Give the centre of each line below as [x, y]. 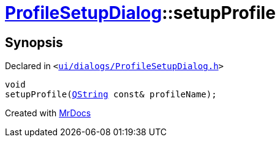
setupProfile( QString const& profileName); [111, 95]
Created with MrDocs [48, 113]
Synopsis [34, 42]
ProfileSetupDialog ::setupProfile [140, 13]
